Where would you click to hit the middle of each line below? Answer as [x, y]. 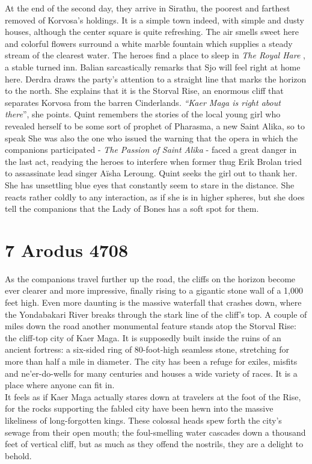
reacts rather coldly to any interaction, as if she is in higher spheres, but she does [155, 196]
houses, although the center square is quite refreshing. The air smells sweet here [152, 32]
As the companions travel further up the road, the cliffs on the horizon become [150, 278]
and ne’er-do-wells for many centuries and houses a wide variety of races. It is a [151, 373]
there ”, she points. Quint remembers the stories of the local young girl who [143, 114]
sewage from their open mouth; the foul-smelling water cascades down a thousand [155, 432]
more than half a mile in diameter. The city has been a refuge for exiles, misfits [151, 361]
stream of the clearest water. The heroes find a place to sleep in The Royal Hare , [155, 55]
